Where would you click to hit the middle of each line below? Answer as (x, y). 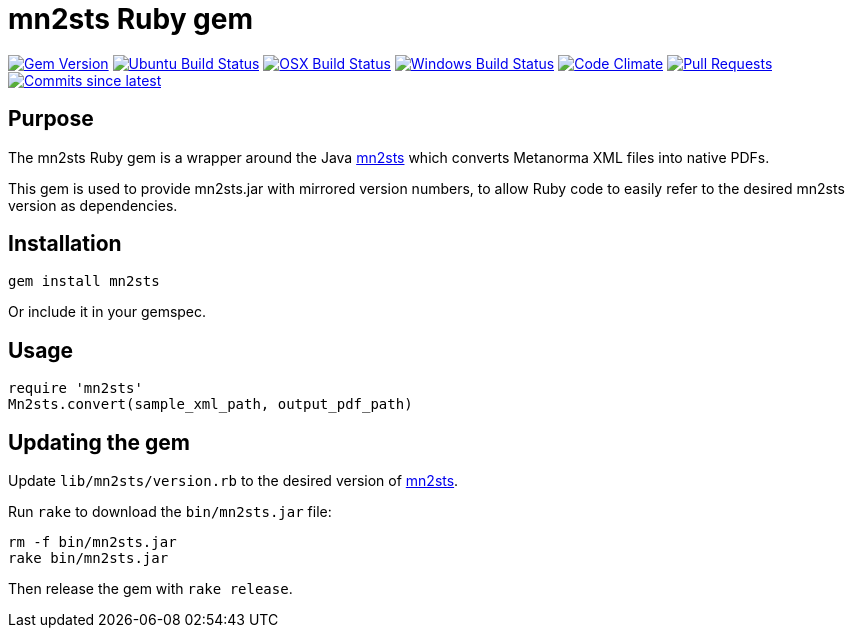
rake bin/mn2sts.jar (88, 558)
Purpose (51, 119)
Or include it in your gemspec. (107, 312)
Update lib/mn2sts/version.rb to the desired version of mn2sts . (233, 481)
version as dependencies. (93, 205)
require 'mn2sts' (75, 388)
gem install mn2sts (84, 281)
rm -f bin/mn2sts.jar (92, 542)
